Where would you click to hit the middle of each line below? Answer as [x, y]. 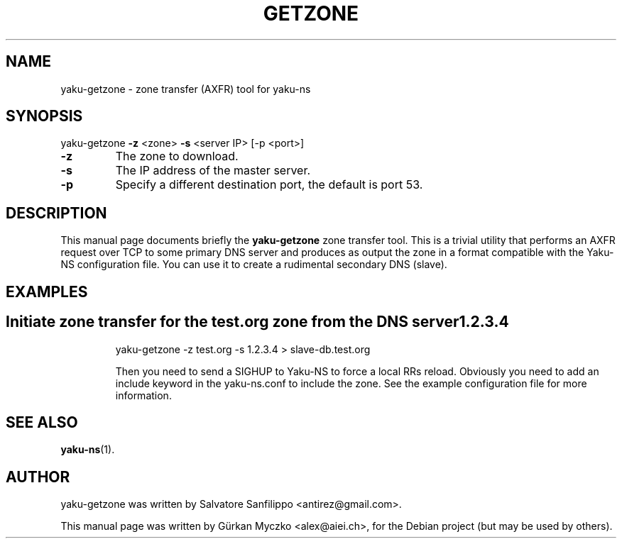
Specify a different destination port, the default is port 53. [269, 185]
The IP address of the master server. [213, 171]
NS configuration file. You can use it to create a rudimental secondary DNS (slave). [254, 265]
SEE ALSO [42, 422]
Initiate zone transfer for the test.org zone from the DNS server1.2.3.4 [257, 322]
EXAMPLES [47, 292]
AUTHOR [38, 477]
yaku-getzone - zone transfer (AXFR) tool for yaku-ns [186, 89]
